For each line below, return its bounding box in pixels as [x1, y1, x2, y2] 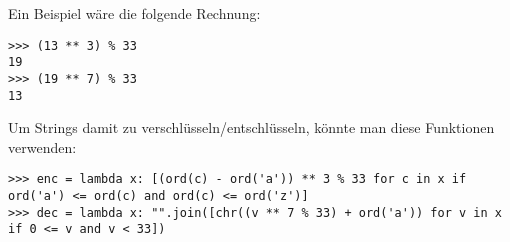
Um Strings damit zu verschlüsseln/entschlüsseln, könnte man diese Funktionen [8, 117, 495, 138]
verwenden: [8, 136, 77, 157]
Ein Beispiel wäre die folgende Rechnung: [8, 3, 261, 23]
